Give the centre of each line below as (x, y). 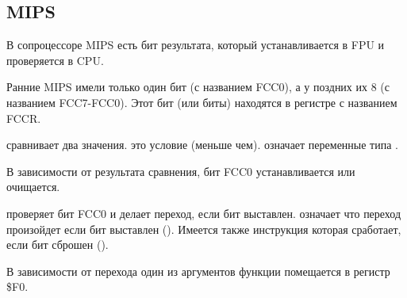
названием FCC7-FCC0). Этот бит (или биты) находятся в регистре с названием (202, 102)
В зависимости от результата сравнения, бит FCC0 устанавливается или (181, 171)
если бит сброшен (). (58, 245)
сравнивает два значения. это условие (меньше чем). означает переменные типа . (202, 145)
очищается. (33, 187)
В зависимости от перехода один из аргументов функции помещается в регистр (198, 271)
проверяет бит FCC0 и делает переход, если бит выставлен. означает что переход (204, 213)
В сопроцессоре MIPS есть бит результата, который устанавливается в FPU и (196, 45)
